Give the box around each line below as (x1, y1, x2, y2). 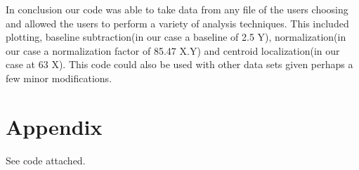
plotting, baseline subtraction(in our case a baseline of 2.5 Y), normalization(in (6, 30, 346, 44)
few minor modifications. (6, 70, 112, 85)
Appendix (6, 112, 103, 140)
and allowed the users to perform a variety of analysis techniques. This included (6, 15, 349, 30)
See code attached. (6, 152, 86, 167)
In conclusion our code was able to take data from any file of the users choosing (6, 2, 348, 16)
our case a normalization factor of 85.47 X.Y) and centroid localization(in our (6, 43, 340, 58)
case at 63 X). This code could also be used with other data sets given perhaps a (6, 57, 353, 72)
